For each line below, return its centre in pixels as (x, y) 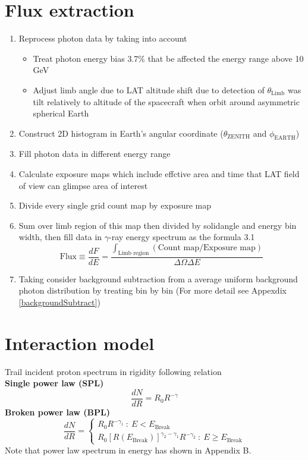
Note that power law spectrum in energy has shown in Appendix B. (128, 450)
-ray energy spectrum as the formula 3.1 (182, 237)
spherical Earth (61, 113)
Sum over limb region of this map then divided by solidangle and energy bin (158, 225)
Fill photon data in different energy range (95, 154)
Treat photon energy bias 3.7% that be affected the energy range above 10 (168, 58)
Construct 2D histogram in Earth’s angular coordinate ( (121, 133)
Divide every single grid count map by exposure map (115, 205)
